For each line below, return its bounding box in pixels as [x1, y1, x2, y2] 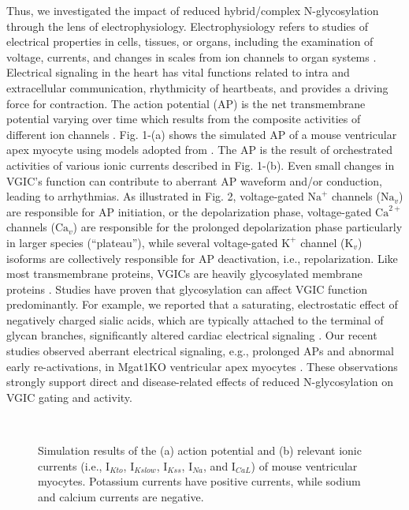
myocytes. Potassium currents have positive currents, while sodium [38, 473, 361, 489]
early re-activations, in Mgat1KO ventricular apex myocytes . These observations [6, 358, 398, 374]
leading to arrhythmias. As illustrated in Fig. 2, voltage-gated [6, 188, 304, 204]
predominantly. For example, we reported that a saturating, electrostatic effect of [6, 296, 398, 313]
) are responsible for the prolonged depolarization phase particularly [73, 219, 403, 235]
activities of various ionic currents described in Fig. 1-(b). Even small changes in [6, 156, 395, 173]
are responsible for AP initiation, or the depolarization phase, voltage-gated [6, 203, 372, 219]
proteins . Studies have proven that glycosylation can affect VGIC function [6, 280, 368, 297]
